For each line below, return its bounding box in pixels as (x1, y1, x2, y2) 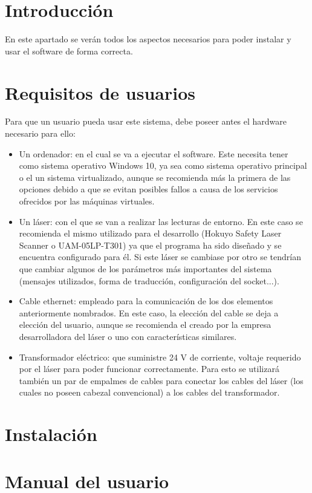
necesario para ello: (5, 127, 76, 140)
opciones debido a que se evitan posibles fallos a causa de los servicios (19, 183, 278, 195)
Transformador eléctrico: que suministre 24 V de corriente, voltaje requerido (19, 350, 301, 363)
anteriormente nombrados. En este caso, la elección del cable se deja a (19, 306, 279, 319)
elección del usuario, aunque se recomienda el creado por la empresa (19, 318, 271, 331)
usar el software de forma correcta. (5, 44, 133, 57)
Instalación (5, 422, 97, 446)
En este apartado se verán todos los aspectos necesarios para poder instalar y (5, 33, 291, 45)
